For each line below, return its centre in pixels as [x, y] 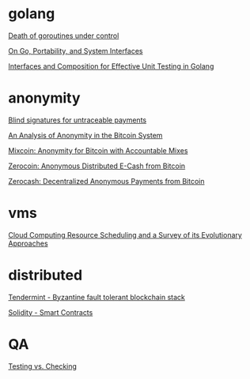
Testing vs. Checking [43, 366]
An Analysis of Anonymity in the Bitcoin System [85, 135]
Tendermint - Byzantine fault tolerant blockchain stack [97, 297]
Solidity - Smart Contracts [51, 312]
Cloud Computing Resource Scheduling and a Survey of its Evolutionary [125, 235]
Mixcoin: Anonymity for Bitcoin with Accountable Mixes [98, 150]
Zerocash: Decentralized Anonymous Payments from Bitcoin [106, 181]
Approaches [28, 243]
